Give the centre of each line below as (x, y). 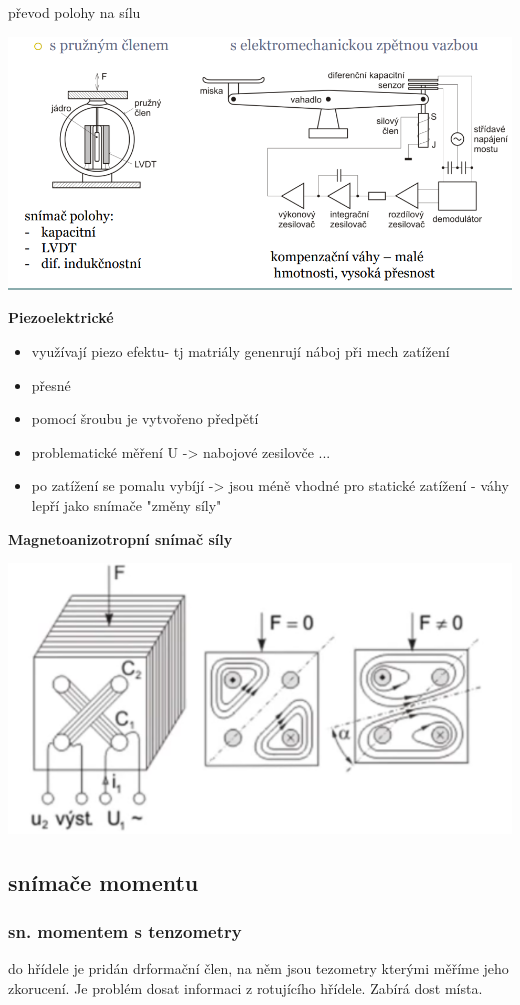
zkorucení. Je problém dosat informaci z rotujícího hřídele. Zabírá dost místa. (245, 987)
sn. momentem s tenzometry (125, 931)
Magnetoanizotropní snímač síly (120, 538)
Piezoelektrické (61, 317)
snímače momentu (103, 881)
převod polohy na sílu (74, 12)
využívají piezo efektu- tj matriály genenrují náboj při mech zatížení (240, 351)
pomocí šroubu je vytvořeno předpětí (145, 418)
